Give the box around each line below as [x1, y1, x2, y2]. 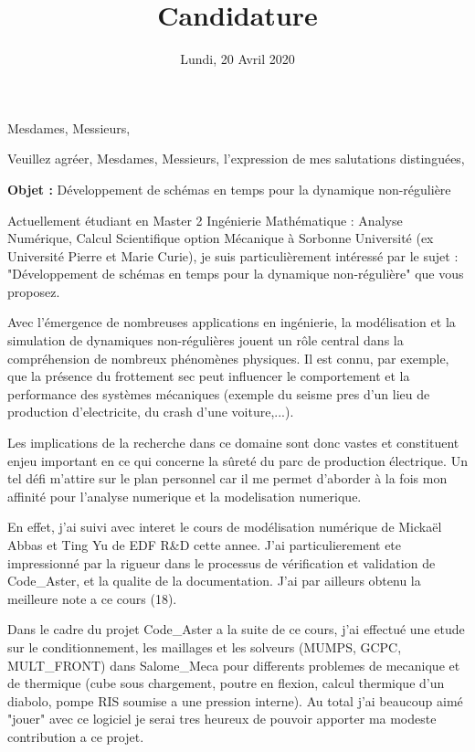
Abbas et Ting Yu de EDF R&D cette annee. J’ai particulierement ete [7, 535, 402, 554]
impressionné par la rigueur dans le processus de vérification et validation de [7, 553, 436, 572]
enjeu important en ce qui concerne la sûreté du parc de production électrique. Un [7, 450, 468, 470]
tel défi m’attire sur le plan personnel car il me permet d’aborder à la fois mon [7, 469, 448, 488]
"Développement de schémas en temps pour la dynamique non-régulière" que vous [7, 264, 464, 283]
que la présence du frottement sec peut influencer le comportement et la [7, 366, 410, 386]
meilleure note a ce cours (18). [7, 588, 177, 608]
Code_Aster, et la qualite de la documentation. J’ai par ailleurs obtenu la [7, 571, 421, 590]
